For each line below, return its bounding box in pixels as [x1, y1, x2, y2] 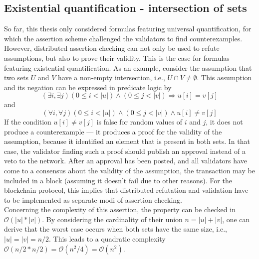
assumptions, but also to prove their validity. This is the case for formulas [4, 52, 230, 63]
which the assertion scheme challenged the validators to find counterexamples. [4, 33, 243, 43]
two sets [4, 72, 29, 83]
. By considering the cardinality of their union [42, 214, 183, 224]
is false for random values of [96, 116, 183, 127]
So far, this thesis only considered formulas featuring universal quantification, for [4, 23, 252, 34]
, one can [222, 214, 250, 224]
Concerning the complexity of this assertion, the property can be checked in [4, 204, 236, 215]
